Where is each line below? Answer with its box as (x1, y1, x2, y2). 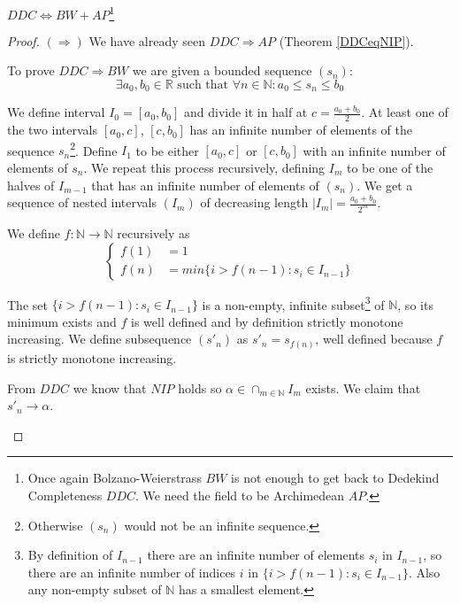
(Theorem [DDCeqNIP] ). (279, 31, 414, 50)
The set (7, 295, 48, 314)
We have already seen (88, 31, 205, 50)
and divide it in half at (184, 103, 308, 121)
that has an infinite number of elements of (91, 175, 319, 194)
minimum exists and (7, 312, 117, 330)
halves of (7, 175, 55, 194)
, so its (397, 295, 433, 314)
